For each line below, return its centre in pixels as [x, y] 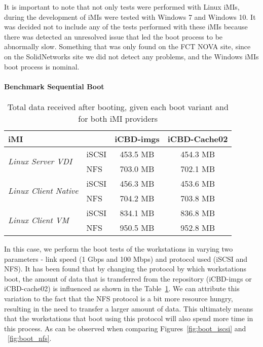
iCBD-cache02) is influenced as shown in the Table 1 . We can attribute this [122, 288]
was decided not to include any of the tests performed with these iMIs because [126, 27]
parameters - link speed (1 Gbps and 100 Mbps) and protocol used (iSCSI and [126, 258]
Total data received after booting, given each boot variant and [118, 107]
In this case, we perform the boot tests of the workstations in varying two [119, 248]
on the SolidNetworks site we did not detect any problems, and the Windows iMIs [131, 56]
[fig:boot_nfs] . [30, 338]
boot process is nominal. [42, 66]
